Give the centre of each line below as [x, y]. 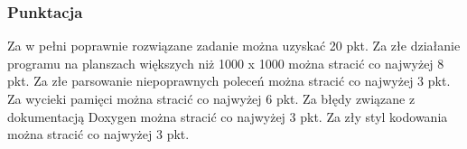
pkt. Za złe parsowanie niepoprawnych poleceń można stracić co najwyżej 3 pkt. [229, 81]
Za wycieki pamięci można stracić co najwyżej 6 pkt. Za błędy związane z [211, 98]
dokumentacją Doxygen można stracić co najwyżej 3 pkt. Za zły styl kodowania [228, 116]
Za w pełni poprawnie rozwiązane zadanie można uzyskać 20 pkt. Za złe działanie [234, 46]
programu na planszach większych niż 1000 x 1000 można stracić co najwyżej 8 [226, 63]
